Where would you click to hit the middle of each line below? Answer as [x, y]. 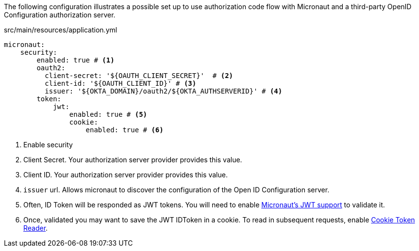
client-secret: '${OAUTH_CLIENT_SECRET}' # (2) [139, 76]
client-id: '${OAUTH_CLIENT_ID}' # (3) [121, 83]
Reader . [36, 228]
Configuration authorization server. [60, 15]
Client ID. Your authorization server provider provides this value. [126, 175]
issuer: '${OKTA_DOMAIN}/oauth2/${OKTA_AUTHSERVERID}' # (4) [164, 91]
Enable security [48, 145]
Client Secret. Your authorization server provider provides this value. [133, 160]
